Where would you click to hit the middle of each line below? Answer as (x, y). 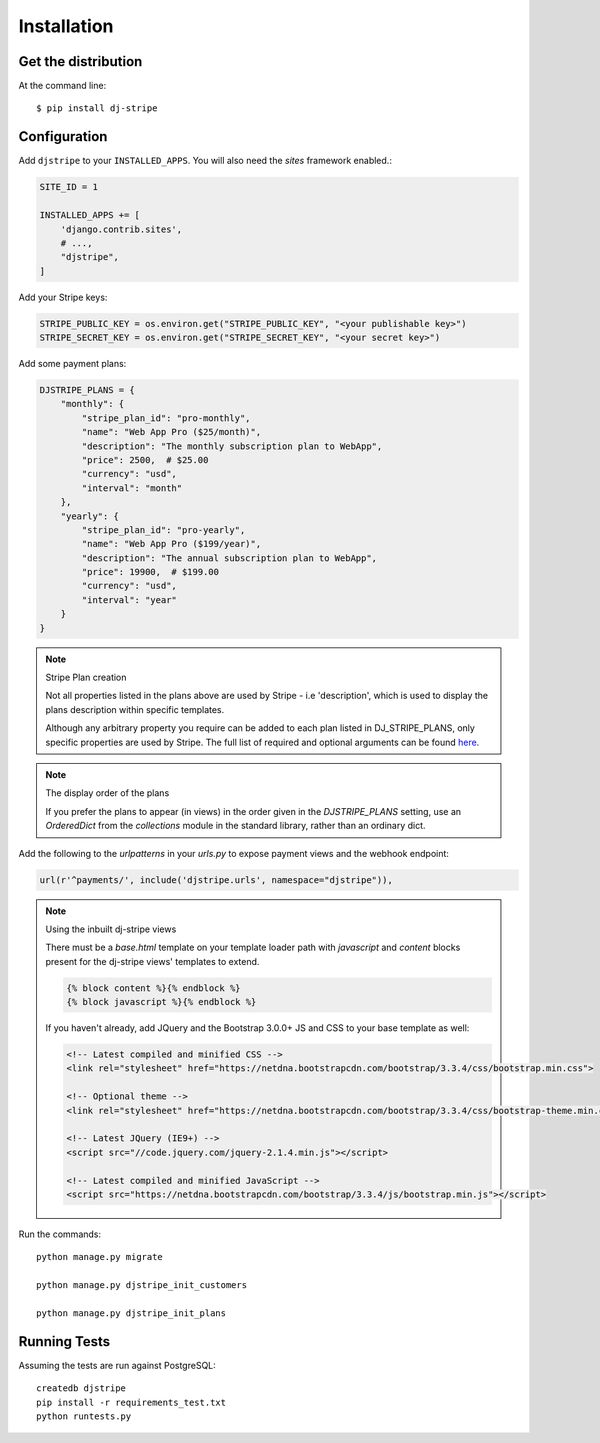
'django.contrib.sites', (121, 229)
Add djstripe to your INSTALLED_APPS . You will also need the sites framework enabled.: (205, 161)
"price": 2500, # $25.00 (145, 459)
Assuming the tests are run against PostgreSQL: (117, 1365)
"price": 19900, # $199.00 (150, 572)
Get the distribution (80, 61)
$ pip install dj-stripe (97, 108)
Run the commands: (60, 1234)
